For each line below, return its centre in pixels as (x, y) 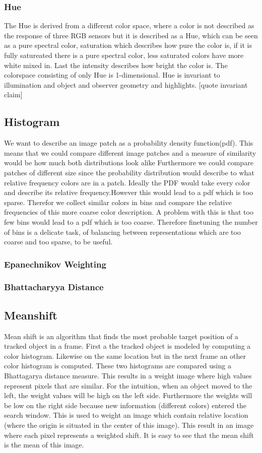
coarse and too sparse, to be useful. (58, 242)
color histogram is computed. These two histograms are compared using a (118, 366)
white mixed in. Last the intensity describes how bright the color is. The (116, 65)
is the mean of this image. (44, 445)
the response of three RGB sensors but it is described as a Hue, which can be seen (131, 35)
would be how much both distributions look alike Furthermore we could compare (129, 163)
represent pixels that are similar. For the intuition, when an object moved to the (128, 385)
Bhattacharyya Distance (54, 287)
